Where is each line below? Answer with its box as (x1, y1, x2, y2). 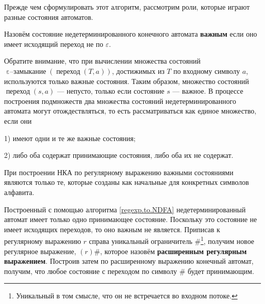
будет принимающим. (188, 265, 254, 276)
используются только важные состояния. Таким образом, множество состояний (4, 75, 249, 86)
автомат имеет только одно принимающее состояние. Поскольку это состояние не (4, 214, 257, 225)
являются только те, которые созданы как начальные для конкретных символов (4, 177, 249, 187)
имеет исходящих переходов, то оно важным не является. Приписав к (4, 224, 220, 234)
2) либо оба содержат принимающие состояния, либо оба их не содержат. (4, 150, 233, 160)
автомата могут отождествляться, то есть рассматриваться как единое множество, (4, 105, 256, 116)
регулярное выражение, (4, 245, 76, 256)
